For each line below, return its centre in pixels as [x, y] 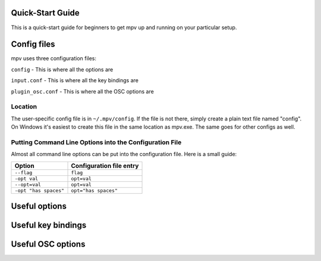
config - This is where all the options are [62, 69]
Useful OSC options [48, 244]
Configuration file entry [105, 166]
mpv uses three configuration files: [54, 58]
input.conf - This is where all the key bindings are [75, 80]
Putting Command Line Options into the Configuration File [96, 142]
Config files [33, 44]
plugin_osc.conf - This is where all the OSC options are [82, 91]
